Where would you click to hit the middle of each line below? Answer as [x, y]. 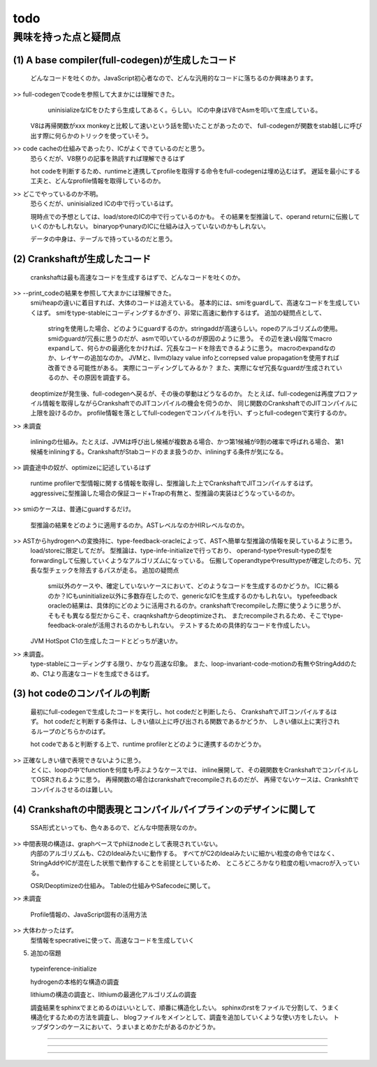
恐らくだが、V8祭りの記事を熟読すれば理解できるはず [108, 158]
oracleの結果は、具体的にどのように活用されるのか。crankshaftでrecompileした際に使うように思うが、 [196, 606]
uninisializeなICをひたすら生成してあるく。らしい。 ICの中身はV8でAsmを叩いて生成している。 [185, 110]
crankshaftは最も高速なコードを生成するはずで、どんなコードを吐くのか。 [137, 277]
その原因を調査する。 [103, 378]
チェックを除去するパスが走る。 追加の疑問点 [114, 571]
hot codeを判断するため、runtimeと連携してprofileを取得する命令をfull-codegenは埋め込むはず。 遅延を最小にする [195, 171]
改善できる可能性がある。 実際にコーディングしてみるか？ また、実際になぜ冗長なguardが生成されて [192, 368]
